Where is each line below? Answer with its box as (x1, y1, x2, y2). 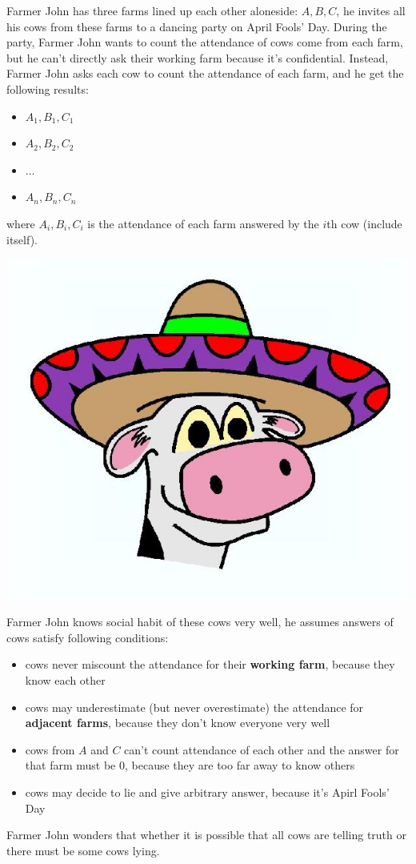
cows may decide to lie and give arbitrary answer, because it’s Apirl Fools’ (25, 783, 390, 800)
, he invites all (336, 2, 406, 18)
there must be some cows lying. (6, 842, 160, 858)
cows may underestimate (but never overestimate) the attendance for (25, 698, 364, 715)
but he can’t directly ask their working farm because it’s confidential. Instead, (6, 49, 389, 66)
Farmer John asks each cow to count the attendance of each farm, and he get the (6, 65, 404, 82)
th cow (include (326, 215, 402, 231)
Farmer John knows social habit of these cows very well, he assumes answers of (6, 613, 394, 630)
